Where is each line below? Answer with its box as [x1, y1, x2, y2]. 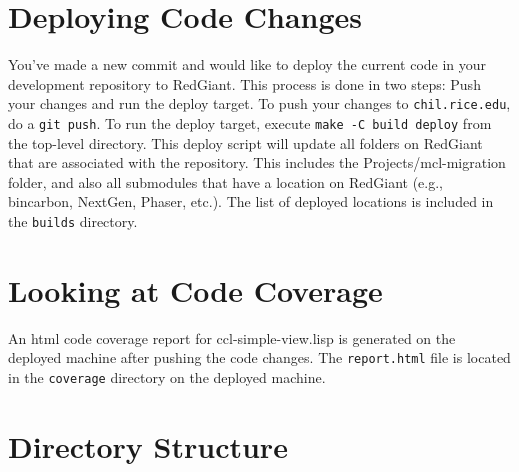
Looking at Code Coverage [8, 269, 383, 310]
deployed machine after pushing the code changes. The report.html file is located [8, 347, 511, 368]
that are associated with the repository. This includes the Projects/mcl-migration [8, 152, 506, 173]
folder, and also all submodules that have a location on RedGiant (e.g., [8, 171, 443, 192]
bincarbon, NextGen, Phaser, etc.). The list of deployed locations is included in [8, 191, 494, 212]
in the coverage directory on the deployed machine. [8, 367, 326, 388]
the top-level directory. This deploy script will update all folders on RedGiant [8, 132, 483, 153]
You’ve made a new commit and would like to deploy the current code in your [8, 54, 487, 75]
